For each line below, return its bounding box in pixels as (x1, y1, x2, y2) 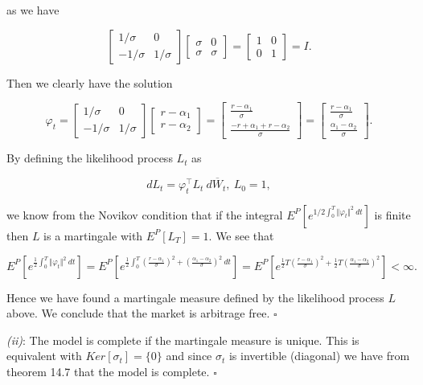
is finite (374, 206, 411, 223)
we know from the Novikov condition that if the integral (6, 206, 283, 223)
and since (166, 347, 212, 364)
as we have (6, 2, 60, 18)
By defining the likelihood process (6, 149, 173, 166)
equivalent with (6, 347, 82, 364)
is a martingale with (43, 227, 143, 244)
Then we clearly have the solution (6, 74, 173, 91)
